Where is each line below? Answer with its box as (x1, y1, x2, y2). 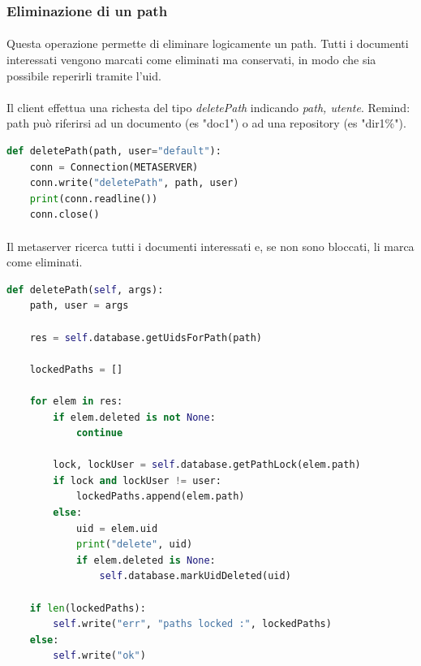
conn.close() (29, 209, 100, 221)
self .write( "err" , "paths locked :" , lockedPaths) (53, 618, 332, 630)
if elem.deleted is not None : (53, 411, 216, 423)
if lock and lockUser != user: (53, 474, 221, 487)
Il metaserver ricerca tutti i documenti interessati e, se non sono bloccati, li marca (6, 237, 415, 254)
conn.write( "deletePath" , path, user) (29, 177, 239, 189)
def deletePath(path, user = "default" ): (6, 145, 221, 157)
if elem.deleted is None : (75, 554, 216, 566)
